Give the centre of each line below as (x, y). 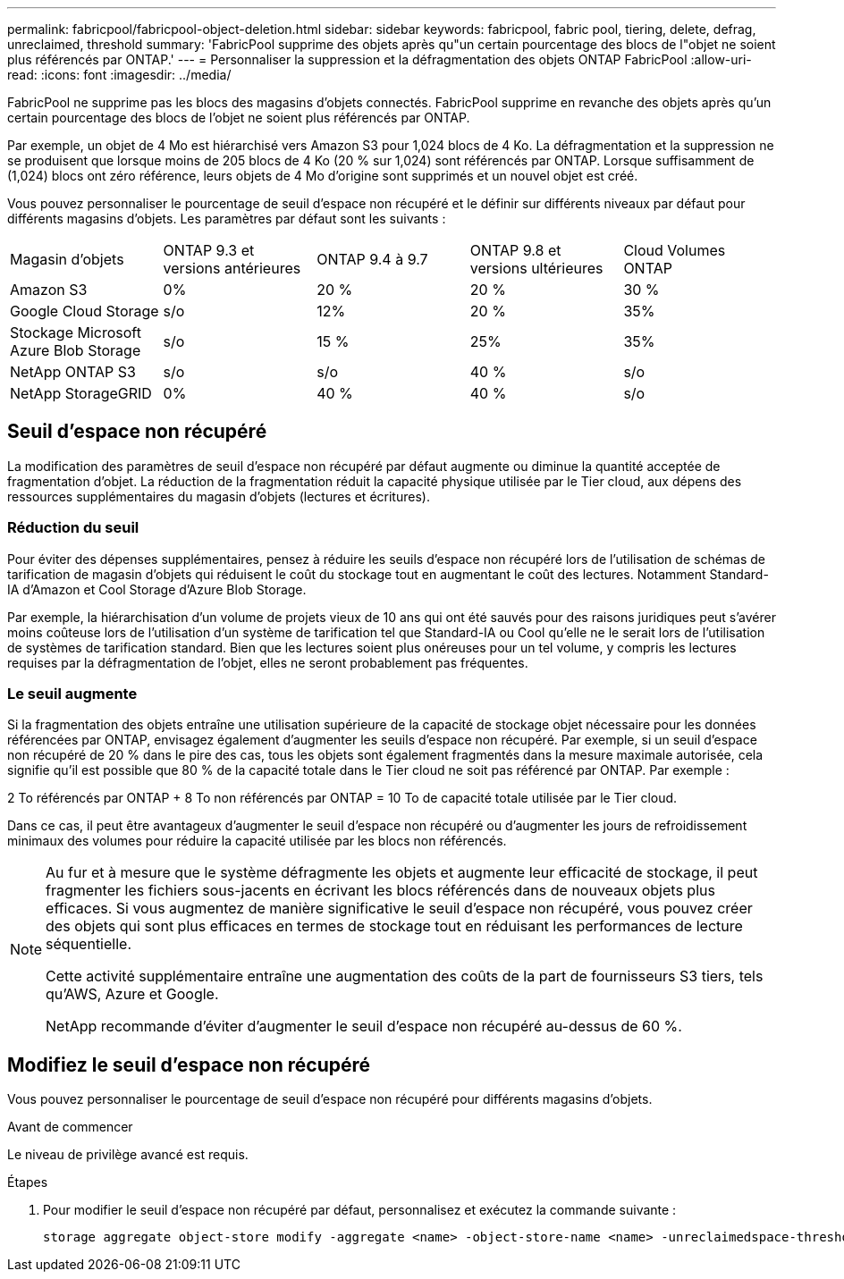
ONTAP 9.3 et (209, 250)
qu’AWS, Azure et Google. (132, 994)
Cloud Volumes (675, 250)
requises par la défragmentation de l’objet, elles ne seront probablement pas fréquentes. (268, 662)
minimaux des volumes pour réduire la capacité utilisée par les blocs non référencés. (257, 841)
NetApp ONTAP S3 (73, 372)
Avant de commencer (70, 1127)
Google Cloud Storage (84, 311)
